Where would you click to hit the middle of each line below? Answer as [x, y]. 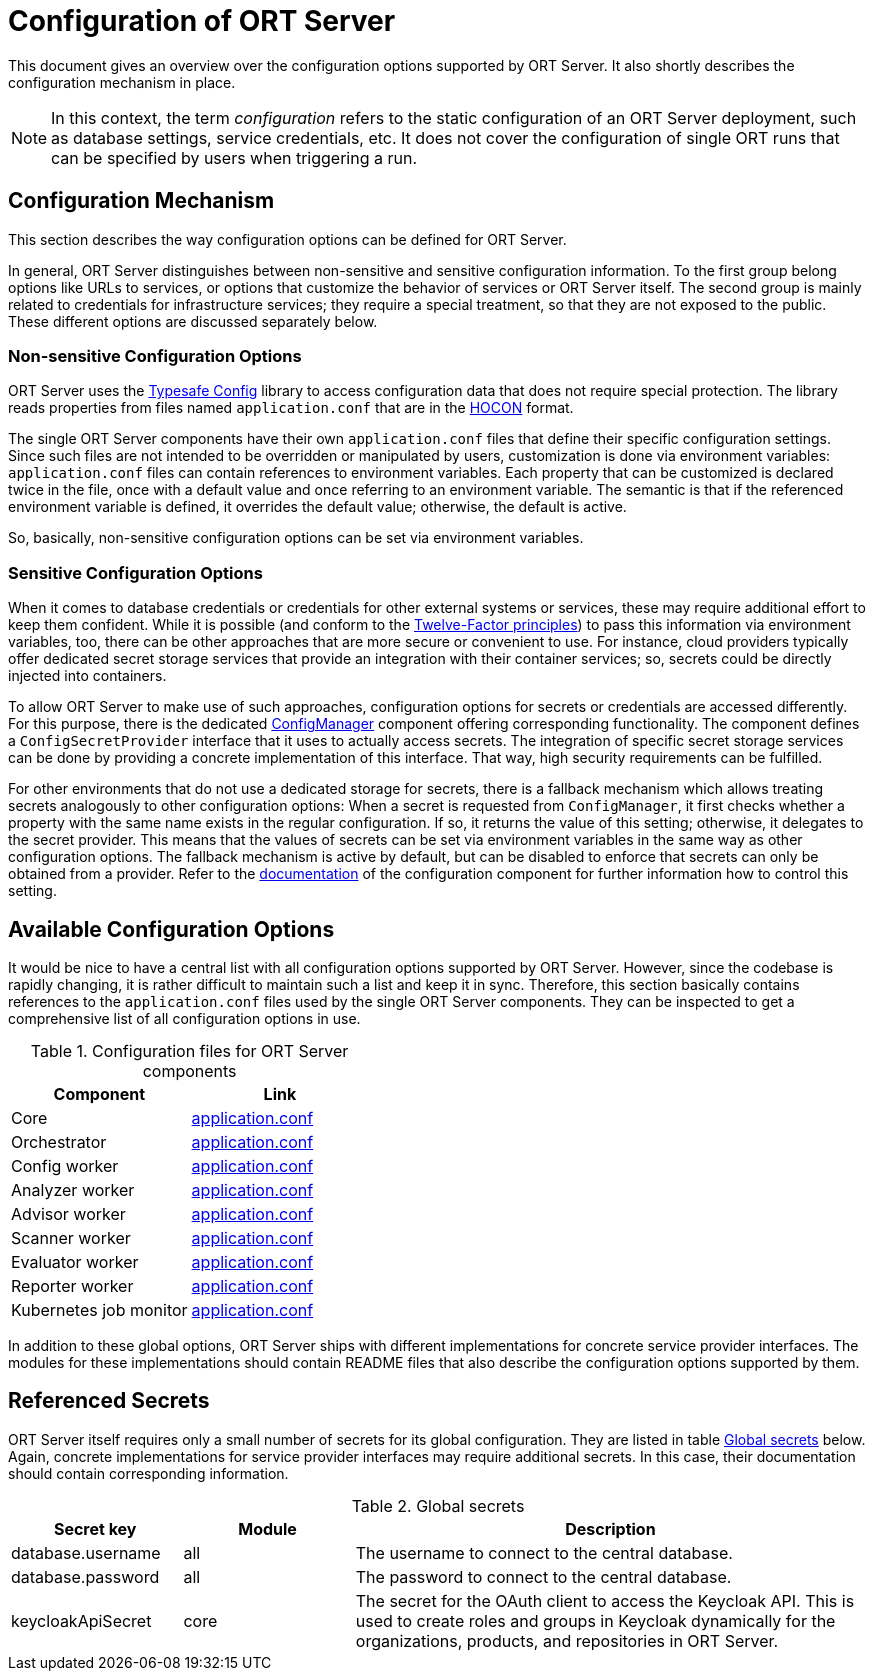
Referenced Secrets [109, 1401]
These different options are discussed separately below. [193, 321]
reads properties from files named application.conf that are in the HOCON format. [291, 408]
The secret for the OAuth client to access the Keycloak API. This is [605, 1600]
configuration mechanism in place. [122, 82]
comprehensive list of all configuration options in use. [184, 1018]
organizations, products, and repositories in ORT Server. [567, 1640]
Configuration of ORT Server [202, 21]
